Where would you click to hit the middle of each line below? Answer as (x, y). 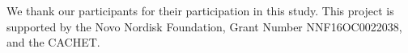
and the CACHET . (53, 42)
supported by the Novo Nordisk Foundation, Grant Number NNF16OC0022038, (204, 26)
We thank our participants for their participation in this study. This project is (200, 10)
